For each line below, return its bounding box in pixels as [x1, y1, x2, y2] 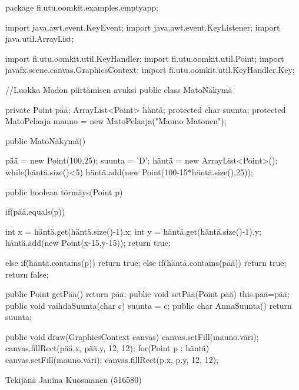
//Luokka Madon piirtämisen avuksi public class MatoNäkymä [5, 83, 232, 95]
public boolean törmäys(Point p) [5, 185, 123, 198]
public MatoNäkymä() [5, 134, 86, 146]
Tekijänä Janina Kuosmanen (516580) [5, 373, 142, 385]
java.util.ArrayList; [5, 32, 74, 45]
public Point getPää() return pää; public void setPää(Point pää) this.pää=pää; [5, 288, 290, 300]
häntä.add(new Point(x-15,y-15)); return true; [5, 236, 171, 249]
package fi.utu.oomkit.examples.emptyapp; [5, 1, 158, 13]
